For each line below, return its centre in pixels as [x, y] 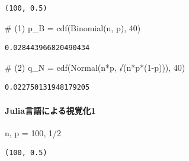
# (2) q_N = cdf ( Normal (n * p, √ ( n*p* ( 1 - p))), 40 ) [95, 67]
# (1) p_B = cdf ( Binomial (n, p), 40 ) [73, 27]
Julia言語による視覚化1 [50, 110]
